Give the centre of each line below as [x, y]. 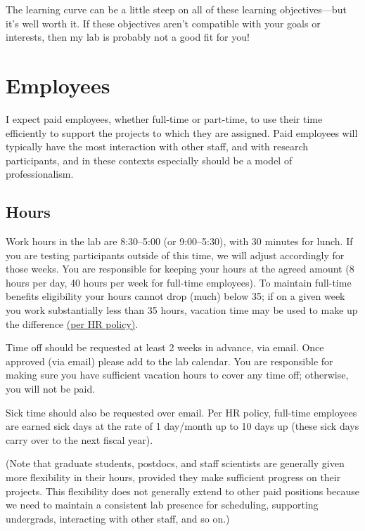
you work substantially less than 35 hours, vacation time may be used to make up [182, 310]
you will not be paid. [51, 389]
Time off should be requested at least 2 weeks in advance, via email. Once [165, 347]
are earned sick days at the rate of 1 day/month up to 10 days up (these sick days [182, 426]
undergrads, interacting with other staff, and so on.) [118, 518]
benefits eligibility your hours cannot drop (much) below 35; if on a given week [175, 296]
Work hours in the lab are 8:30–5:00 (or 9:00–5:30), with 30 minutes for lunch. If [179, 241]
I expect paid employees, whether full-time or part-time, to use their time [164, 118]
